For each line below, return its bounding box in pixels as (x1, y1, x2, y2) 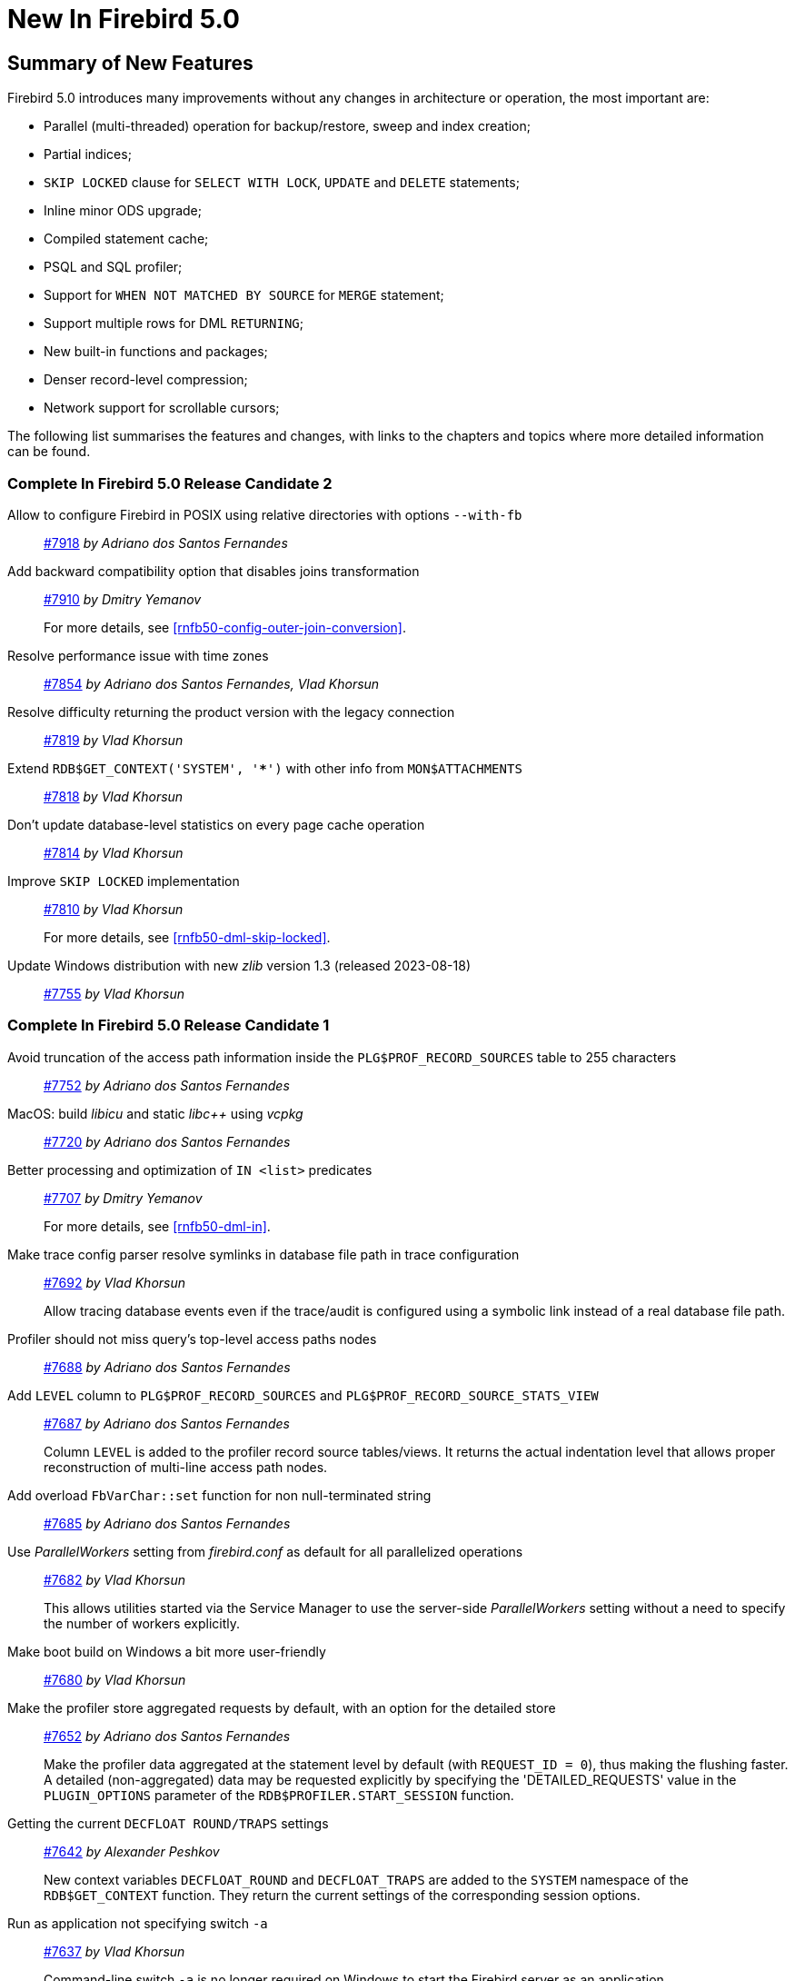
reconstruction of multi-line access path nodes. (44, 1458, 328, 1475)
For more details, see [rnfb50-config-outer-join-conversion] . (44, 619, 407, 635)
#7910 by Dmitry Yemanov (44, 591, 202, 607)
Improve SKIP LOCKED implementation (7, 872, 240, 889)
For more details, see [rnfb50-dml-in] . (44, 1218, 271, 1234)
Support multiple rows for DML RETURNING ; (44, 315, 304, 332)
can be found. (7, 443, 91, 460)
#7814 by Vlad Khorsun (44, 844, 184, 861)
